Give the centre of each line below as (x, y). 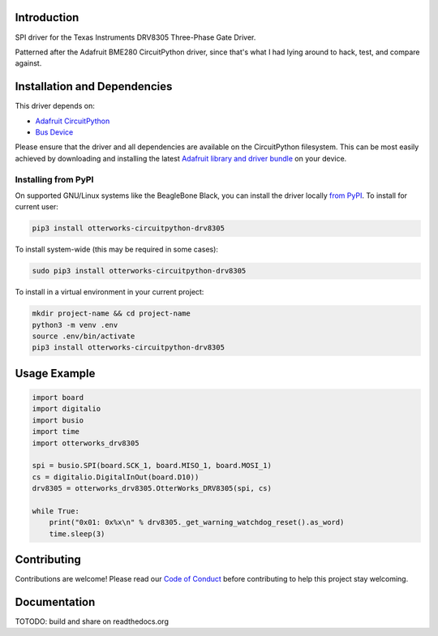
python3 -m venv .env (75, 325)
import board (58, 397)
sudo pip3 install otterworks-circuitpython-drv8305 (139, 271)
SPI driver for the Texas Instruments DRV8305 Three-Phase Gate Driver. (135, 37)
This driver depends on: (55, 106)
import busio (58, 420)
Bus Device (54, 132)
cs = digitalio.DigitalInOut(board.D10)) (116, 477)
